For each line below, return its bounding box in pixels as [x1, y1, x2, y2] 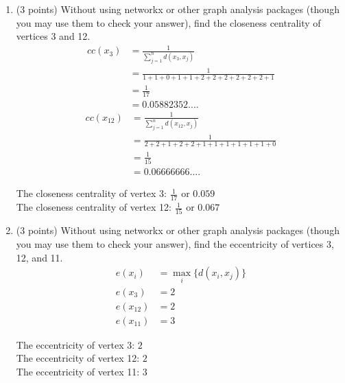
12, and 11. [16, 250, 63, 264]
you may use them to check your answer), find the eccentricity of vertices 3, [16, 237, 334, 251]
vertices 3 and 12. [16, 29, 91, 43]
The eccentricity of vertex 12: [16, 351, 140, 365]
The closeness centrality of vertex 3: [16, 186, 167, 200]
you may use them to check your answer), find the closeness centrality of [16, 15, 321, 30]
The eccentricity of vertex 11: [16, 364, 140, 378]
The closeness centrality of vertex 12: [16, 200, 172, 214]
